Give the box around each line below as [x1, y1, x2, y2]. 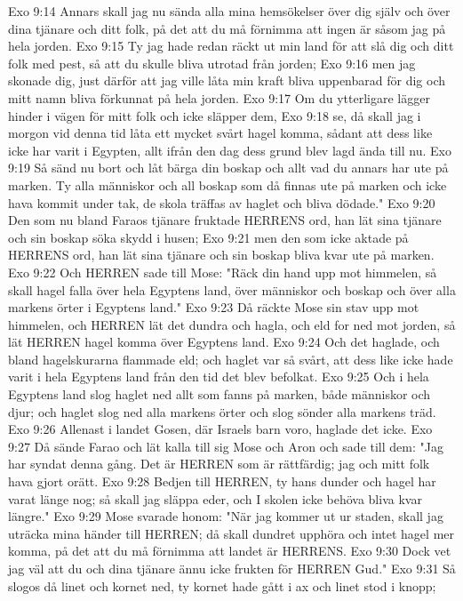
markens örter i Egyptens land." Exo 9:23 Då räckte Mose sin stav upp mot [8, 298, 419, 317]
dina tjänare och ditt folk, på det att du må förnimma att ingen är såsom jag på [8, 19, 446, 37]
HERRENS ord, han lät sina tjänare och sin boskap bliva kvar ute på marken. [8, 245, 435, 264]
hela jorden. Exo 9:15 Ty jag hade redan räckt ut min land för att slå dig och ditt [8, 36, 454, 55]
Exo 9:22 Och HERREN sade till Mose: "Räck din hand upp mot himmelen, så [8, 262, 437, 281]
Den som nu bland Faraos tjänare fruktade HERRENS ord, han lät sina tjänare [8, 211, 442, 229]
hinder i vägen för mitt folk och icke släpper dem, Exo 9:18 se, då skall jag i [8, 106, 421, 124]
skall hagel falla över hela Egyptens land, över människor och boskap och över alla [8, 280, 456, 299]
